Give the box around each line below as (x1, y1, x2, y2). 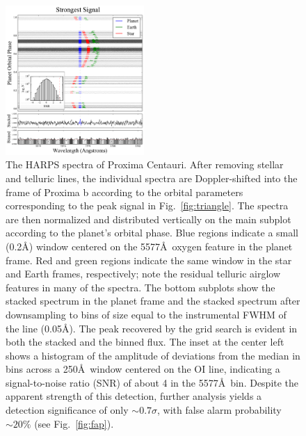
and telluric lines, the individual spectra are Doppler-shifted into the (6, 170, 298, 185)
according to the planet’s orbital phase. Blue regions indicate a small (6, 225, 299, 240)
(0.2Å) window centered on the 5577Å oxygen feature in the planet (6, 239, 293, 253)
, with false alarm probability (157, 403, 282, 417)
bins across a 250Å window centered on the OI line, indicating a (6, 362, 280, 376)
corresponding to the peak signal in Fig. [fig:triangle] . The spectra (6, 198, 289, 213)
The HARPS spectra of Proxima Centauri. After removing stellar (6, 157, 284, 172)
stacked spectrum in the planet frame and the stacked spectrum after (6, 293, 300, 308)
